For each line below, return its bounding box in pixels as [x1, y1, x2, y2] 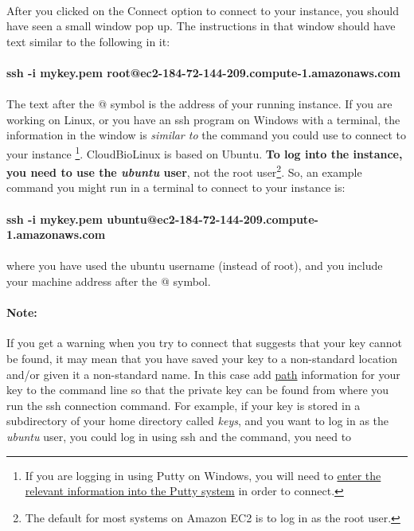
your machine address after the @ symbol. [6, 273, 211, 289]
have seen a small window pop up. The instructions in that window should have [6, 18, 396, 34]
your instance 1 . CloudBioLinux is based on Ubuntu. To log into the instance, [6, 143, 403, 162]
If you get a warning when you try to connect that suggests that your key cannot [6, 334, 402, 351]
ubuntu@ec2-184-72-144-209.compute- [107, 210, 318, 227]
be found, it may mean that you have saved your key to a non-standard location [6, 349, 398, 366]
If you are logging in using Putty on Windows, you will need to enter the [25, 467, 381, 483]
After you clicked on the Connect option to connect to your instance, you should [6, 2, 399, 18]
